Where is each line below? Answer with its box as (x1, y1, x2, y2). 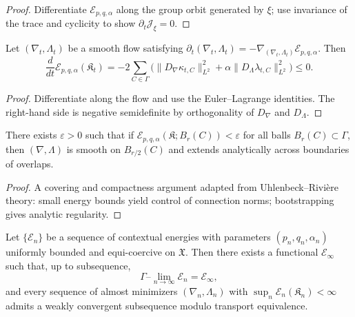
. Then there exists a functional (185, 245, 318, 259)
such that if (85, 127, 134, 142)
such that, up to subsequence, (6, 258, 131, 272)
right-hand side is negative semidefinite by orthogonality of (6, 104, 254, 119)
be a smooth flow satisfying (68, 41, 183, 55)
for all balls (243, 127, 291, 142)
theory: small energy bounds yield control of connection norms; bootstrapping (6, 193, 334, 207)
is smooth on (66, 141, 121, 156)
